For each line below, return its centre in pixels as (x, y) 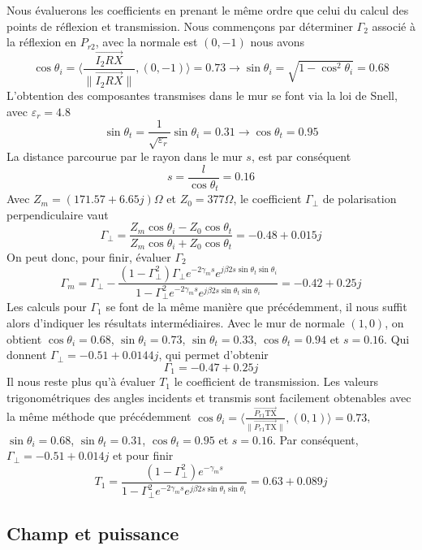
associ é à (394, 26)
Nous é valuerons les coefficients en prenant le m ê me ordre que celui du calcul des (208, 10)
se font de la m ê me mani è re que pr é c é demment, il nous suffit (256, 307)
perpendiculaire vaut (58, 214)
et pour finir (143, 455)
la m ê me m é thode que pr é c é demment (99, 416)
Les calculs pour (47, 307)
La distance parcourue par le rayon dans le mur (125, 156)
